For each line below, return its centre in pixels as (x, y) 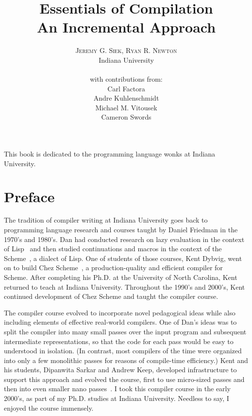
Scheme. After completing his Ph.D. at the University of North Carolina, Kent (121, 277)
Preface (29, 197)
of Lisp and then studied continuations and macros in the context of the (113, 249)
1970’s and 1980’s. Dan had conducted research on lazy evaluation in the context (124, 239)
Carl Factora (126, 88)
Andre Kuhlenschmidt (126, 98)
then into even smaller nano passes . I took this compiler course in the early (117, 389)
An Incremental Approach (126, 27)
